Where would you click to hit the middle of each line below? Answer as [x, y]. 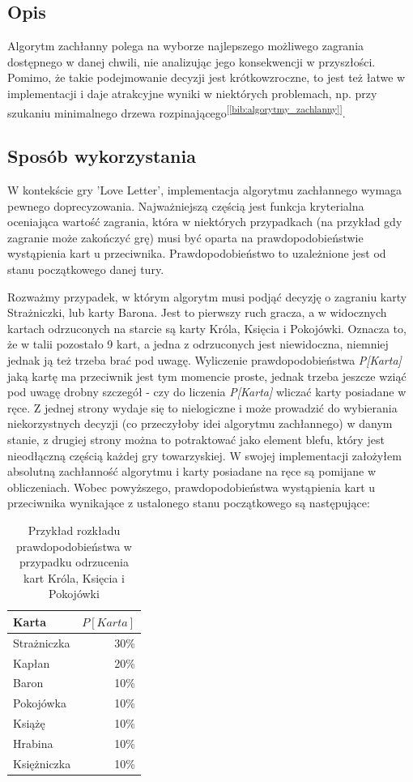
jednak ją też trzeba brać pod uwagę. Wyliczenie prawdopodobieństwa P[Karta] [204, 359]
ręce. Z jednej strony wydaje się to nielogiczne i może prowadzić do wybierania [202, 407]
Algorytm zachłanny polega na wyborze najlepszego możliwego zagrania [186, 46]
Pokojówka [40, 703]
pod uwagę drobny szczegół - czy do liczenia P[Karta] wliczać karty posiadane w [207, 392]
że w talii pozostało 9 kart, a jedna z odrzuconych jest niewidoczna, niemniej [198, 344]
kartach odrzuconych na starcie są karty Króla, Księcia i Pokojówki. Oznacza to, [207, 328]
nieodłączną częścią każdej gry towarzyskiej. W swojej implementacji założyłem [204, 455]
